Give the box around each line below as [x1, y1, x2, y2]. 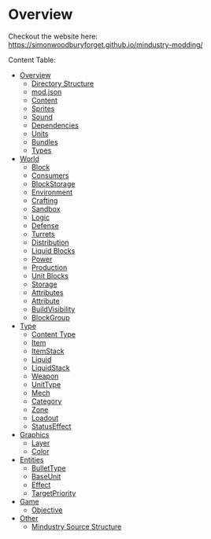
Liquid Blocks [31, 246, 76, 255]
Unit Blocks [31, 271, 69, 280]
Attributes [31, 287, 64, 297]
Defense [31, 220, 59, 230]
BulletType [31, 463, 66, 473]
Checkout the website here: [8, 31, 98, 41]
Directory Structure [31, 79, 94, 88]
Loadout [31, 413, 59, 423]
